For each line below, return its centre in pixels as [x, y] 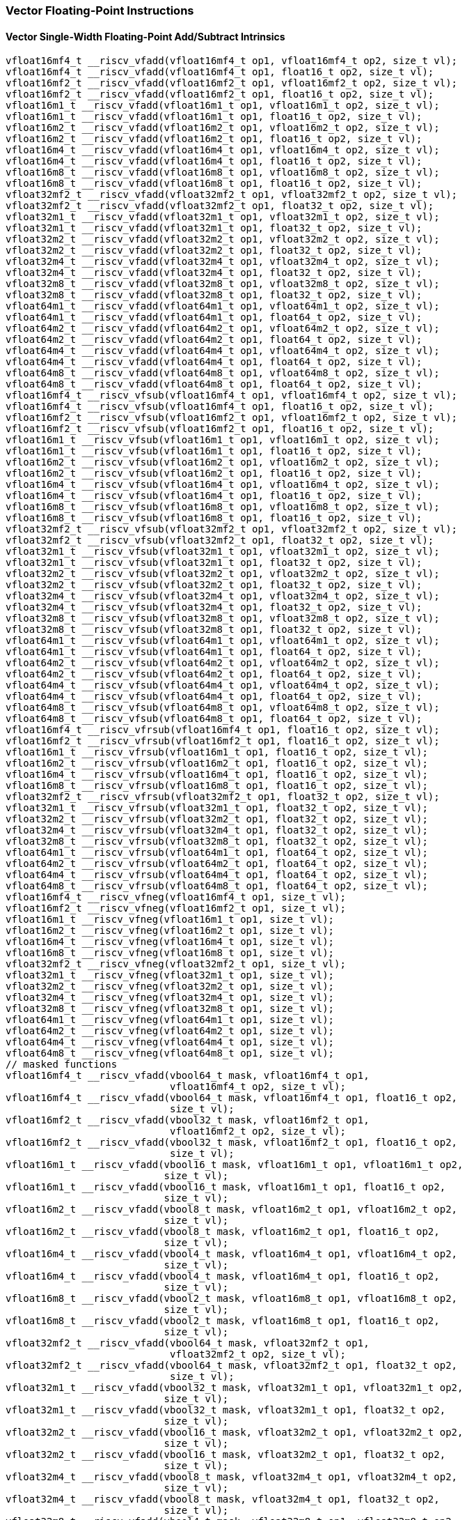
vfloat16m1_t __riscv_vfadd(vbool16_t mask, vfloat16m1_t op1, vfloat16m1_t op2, [235, 1165]
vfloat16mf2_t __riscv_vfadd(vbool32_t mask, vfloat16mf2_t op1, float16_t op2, [232, 1143]
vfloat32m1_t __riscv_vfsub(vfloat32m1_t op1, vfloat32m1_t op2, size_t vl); [223, 552]
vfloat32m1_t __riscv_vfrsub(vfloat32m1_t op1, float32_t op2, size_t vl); [217, 808]
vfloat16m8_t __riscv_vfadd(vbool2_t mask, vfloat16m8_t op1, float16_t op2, [223, 1321]
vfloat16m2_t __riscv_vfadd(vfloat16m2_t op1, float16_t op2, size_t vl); [214, 139]
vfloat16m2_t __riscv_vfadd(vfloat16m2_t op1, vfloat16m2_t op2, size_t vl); [223, 128]
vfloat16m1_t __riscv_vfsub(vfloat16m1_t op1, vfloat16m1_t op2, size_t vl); [223, 440]
